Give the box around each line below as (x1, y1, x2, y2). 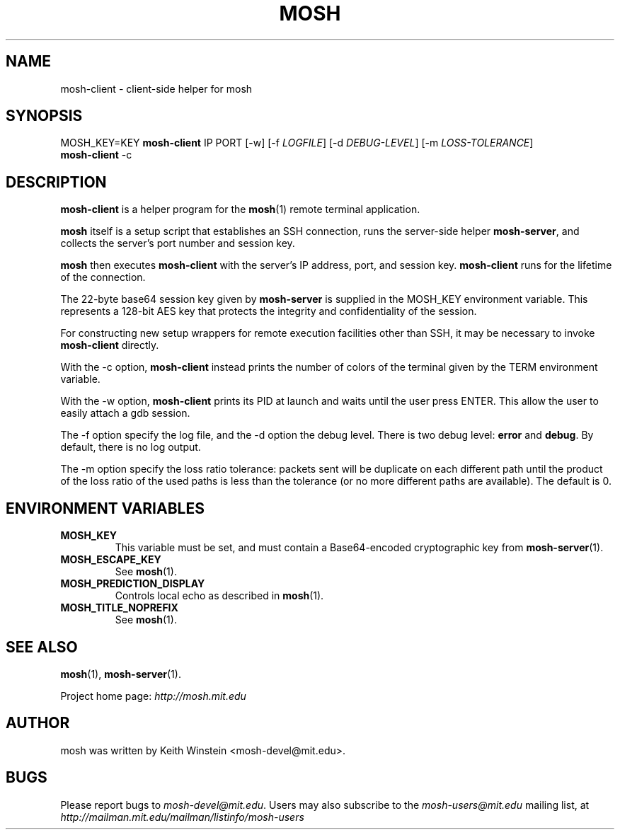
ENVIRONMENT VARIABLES (6, 499, 205, 517)
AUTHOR (6, 714, 70, 732)
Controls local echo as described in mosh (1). (115, 589, 324, 602)
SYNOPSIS (6, 107, 83, 125)
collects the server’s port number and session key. (60, 237, 295, 250)
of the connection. (60, 271, 146, 284)
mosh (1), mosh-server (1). (60, 667, 181, 680)
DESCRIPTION (6, 173, 107, 191)
